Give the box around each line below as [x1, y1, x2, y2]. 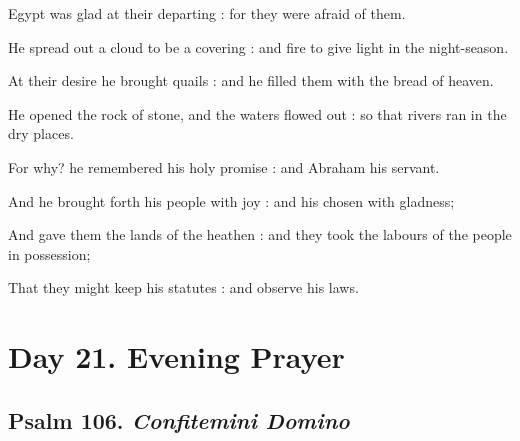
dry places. [8, 123, 74, 144]
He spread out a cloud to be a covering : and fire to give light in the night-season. [8, 36, 509, 57]
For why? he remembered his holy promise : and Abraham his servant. [8, 156, 440, 177]
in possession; [8, 243, 91, 264]
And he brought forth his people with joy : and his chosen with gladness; [8, 190, 455, 211]
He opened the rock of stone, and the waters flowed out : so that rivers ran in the [8, 103, 507, 124]
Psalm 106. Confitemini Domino [8, 404, 350, 435]
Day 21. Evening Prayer [8, 336, 345, 377]
